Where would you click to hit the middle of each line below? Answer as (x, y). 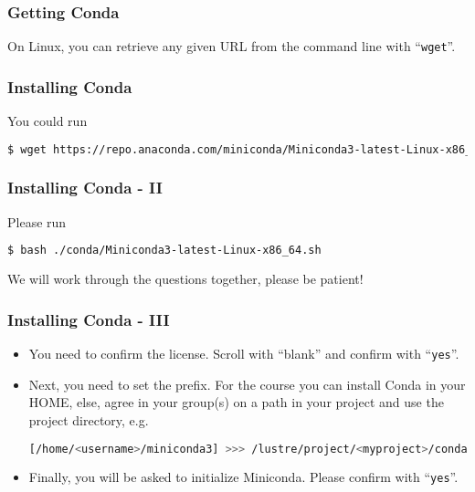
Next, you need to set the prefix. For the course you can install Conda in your (247, 384)
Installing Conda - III (89, 319)
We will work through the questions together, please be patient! (185, 279)
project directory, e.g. (89, 419)
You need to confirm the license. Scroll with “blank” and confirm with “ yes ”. (244, 354)
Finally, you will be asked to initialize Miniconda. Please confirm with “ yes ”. (243, 477)
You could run (47, 121)
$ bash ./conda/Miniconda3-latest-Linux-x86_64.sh (164, 251)
